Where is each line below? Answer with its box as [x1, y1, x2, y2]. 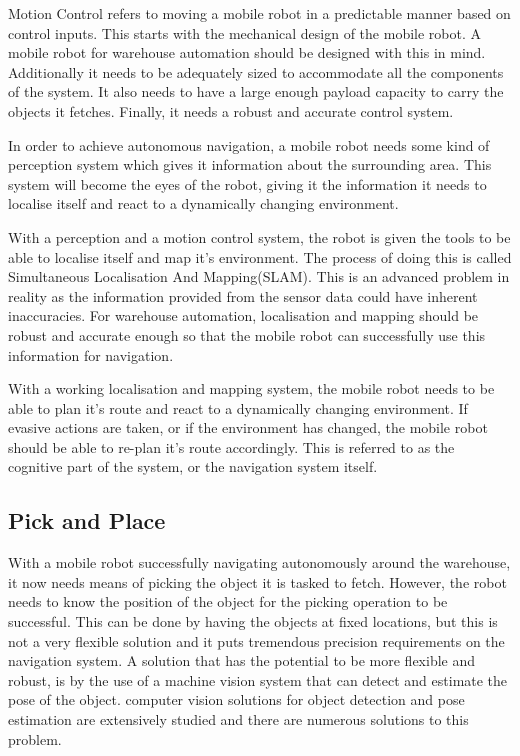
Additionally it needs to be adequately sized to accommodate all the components [8, 61, 504, 82]
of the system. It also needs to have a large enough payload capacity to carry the [8, 81, 504, 102]
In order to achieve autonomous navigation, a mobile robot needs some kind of [8, 134, 490, 155]
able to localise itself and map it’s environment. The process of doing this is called [8, 246, 512, 267]
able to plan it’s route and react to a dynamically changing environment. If [8, 397, 468, 418]
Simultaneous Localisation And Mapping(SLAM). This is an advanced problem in [8, 266, 510, 287]
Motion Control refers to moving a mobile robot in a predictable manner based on [8, 3, 511, 23]
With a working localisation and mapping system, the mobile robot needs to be [8, 378, 495, 399]
